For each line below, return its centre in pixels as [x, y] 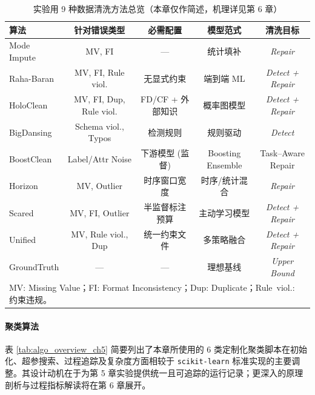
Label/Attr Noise [99, 158]
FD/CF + [159, 99]
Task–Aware [282, 153]
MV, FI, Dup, [99, 99]
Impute [22, 57]
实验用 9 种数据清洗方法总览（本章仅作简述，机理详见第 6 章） [157, 8]
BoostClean [31, 158]
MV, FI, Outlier [100, 212]
